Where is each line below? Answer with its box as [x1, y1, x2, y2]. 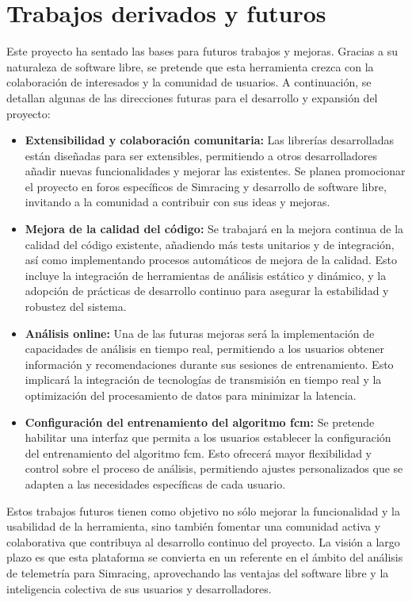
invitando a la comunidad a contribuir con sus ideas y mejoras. [25, 194, 330, 210]
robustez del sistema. [25, 298, 127, 315]
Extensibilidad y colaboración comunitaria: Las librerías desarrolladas [25, 132, 394, 148]
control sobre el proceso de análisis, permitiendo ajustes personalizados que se [25, 460, 403, 477]
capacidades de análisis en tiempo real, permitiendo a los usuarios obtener [25, 340, 385, 357]
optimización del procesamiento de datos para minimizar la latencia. [25, 387, 357, 403]
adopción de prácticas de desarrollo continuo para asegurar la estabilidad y [25, 282, 389, 299]
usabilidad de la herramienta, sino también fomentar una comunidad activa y [6, 518, 381, 535]
